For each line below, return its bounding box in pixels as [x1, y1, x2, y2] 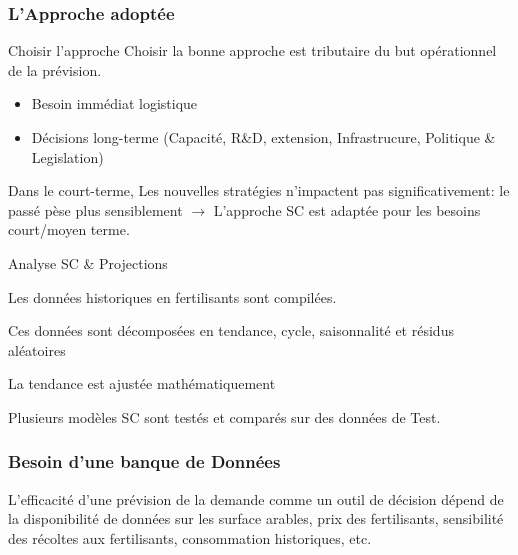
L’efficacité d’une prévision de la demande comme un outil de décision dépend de [8, 488, 504, 509]
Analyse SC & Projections [8, 252, 168, 273]
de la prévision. [8, 59, 102, 80]
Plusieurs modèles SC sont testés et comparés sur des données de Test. [8, 406, 441, 427]
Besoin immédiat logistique [31, 93, 198, 114]
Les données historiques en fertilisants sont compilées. [8, 286, 337, 307]
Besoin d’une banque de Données [8, 449, 281, 474]
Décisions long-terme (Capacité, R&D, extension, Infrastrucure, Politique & [31, 127, 496, 147]
